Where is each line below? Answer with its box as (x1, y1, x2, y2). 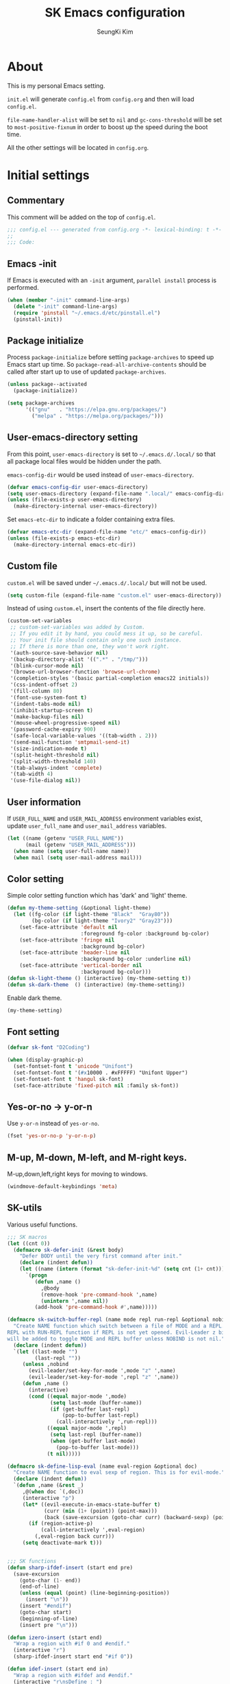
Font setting (7, 1025, 60, 1038)
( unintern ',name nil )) (40, 1297, 109, 1304)
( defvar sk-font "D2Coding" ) (7, 1044, 90, 1051)
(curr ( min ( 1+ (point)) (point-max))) (43, 1507, 157, 1514)
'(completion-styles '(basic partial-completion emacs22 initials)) (10, 675, 210, 682)
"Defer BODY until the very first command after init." (19, 1253, 183, 1260)
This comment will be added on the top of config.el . (7, 213, 156, 221)
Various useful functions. (7, 1220, 78, 1229)
